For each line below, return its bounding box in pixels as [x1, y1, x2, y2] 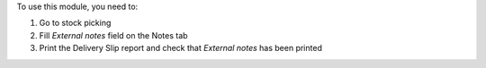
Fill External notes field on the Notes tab [39, 30, 188, 40]
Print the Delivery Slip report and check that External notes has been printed [39, 43, 323, 54]
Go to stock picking [39, 18, 112, 29]
